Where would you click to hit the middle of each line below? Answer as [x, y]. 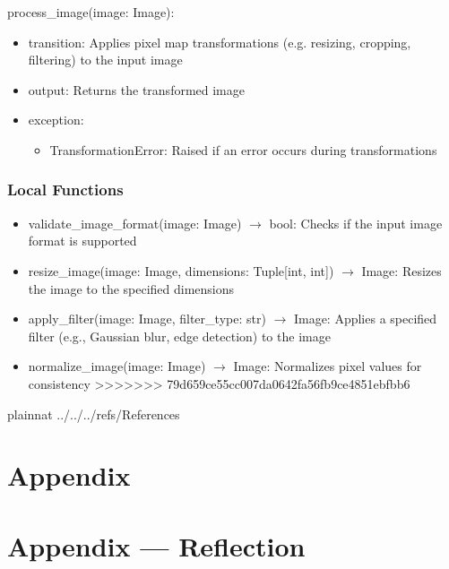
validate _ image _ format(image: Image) [135, 223]
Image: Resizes [402, 270]
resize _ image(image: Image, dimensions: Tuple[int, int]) [181, 270]
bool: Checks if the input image [356, 223]
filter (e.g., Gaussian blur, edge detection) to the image [179, 336]
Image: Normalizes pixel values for [328, 366]
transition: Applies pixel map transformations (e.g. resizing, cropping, [220, 42]
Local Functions [65, 190]
